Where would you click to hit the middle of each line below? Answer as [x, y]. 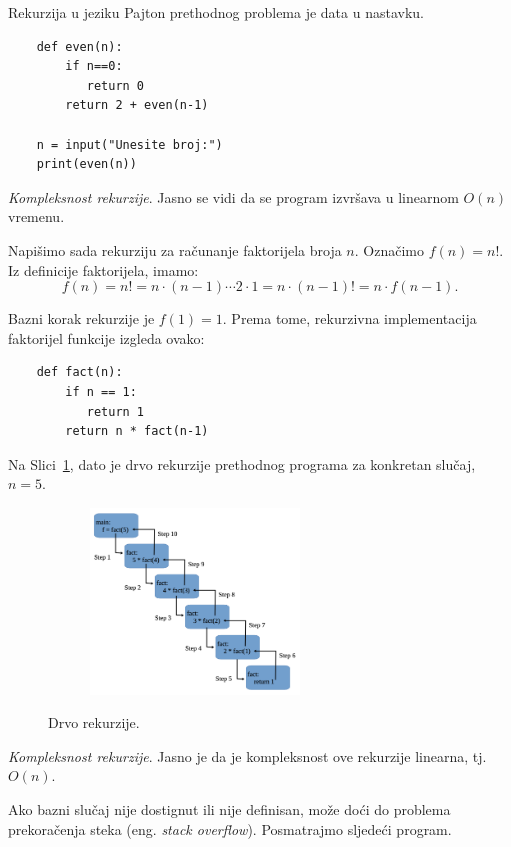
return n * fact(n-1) [137, 431]
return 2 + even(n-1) [137, 105]
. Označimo [389, 249]
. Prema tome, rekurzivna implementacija [349, 318]
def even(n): [79, 46]
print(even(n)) [86, 164]
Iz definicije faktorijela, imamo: [103, 269]
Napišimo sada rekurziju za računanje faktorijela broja [175, 249]
